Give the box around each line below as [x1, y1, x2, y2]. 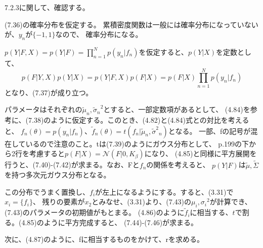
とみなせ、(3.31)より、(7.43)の [92, 196, 191, 207]
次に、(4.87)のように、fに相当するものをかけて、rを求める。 [5, 234, 204, 244]
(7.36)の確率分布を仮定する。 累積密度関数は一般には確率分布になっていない [5, 19, 258, 29]
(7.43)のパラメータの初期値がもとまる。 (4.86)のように [5, 207, 185, 218]
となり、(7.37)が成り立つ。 [5, 87, 93, 97]
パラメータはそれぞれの [5, 104, 82, 115]
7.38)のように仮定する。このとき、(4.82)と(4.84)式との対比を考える [28, 115, 249, 125]
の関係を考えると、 [146, 159, 210, 170]
